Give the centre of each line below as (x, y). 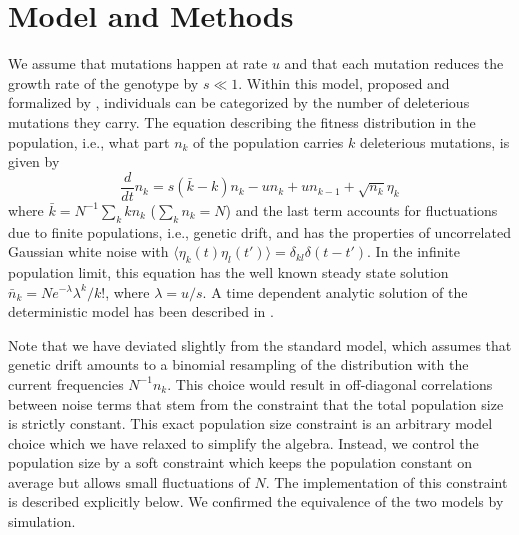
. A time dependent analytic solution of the (335, 291)
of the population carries (268, 141)
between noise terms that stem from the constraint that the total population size (256, 403)
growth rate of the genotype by (103, 82)
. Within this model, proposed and (344, 82)
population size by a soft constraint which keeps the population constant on (240, 462)
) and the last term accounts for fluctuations (361, 209)
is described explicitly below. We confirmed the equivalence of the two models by (256, 501)
